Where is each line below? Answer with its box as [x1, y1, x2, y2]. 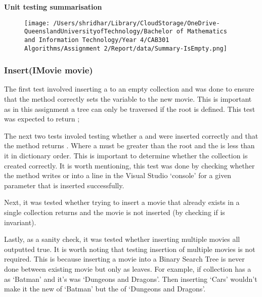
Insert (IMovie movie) [4, 64, 93, 76]
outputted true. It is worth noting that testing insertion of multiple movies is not [4, 243, 255, 254]
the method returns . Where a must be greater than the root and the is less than [4, 140, 255, 151]
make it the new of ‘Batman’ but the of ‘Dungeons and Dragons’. [4, 283, 206, 294]
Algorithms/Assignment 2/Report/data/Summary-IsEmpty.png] [24, 45, 227, 52]
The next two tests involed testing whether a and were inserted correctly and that [4, 130, 258, 141]
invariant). [4, 217, 36, 227]
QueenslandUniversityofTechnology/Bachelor [24, 28, 173, 35]
